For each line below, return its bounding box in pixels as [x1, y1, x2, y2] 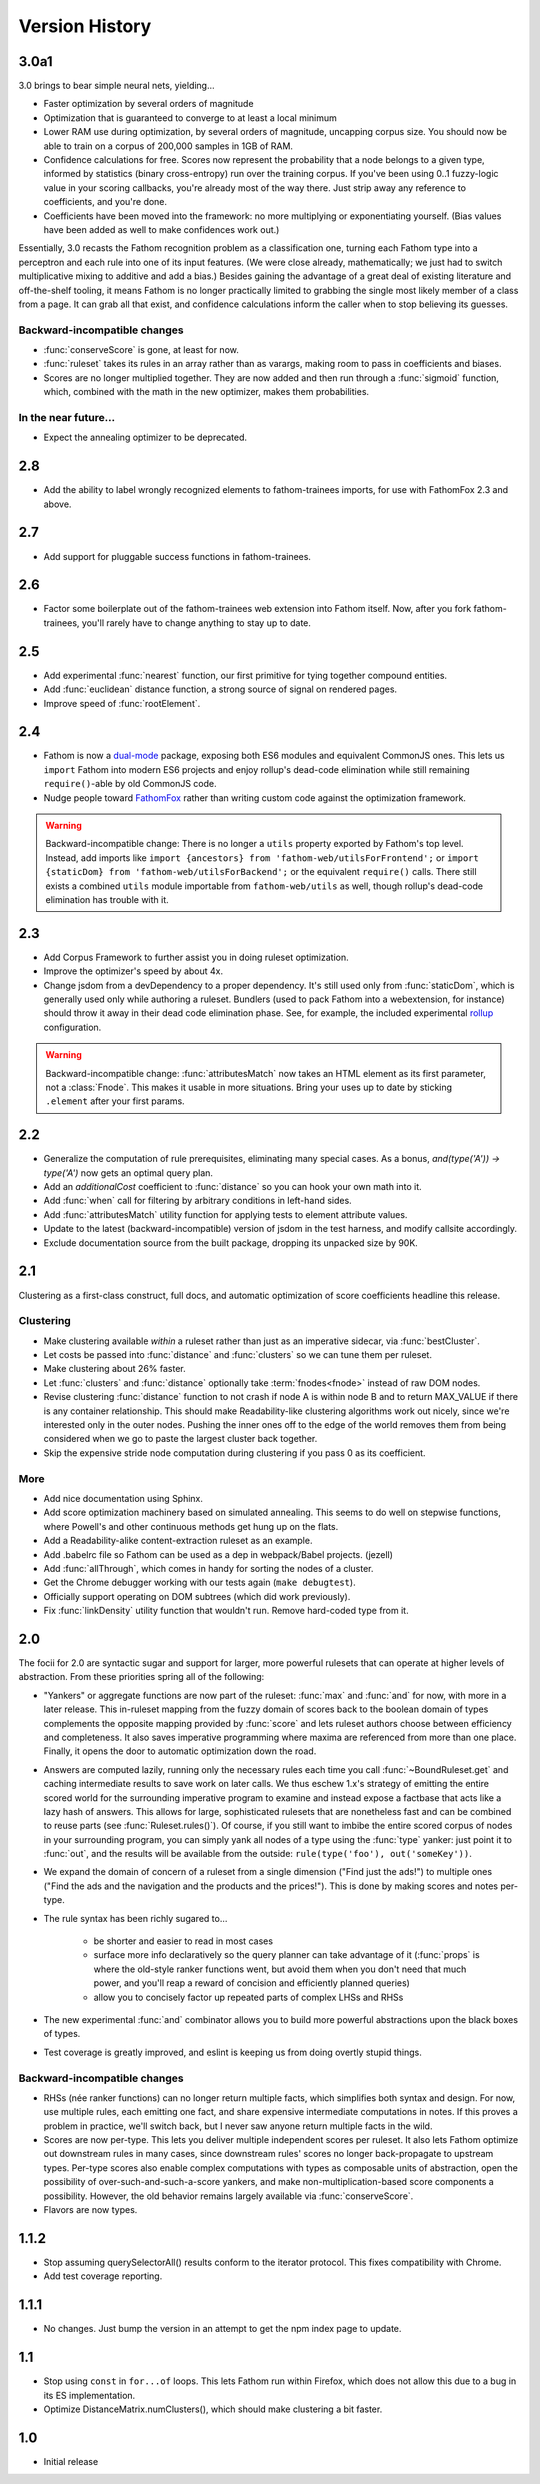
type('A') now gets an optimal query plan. [43, 1166, 214, 1179]
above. [43, 498, 72, 510]
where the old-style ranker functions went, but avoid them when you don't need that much [93, 1963, 467, 1975]
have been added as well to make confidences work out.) [43, 223, 280, 235]
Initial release [43, 2455, 99, 2467]
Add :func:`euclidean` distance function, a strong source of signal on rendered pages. [43, 683, 398, 695]
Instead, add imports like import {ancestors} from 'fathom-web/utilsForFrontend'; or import [45, 851, 479, 864]
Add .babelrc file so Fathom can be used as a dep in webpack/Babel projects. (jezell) [43, 1548, 394, 1560]
